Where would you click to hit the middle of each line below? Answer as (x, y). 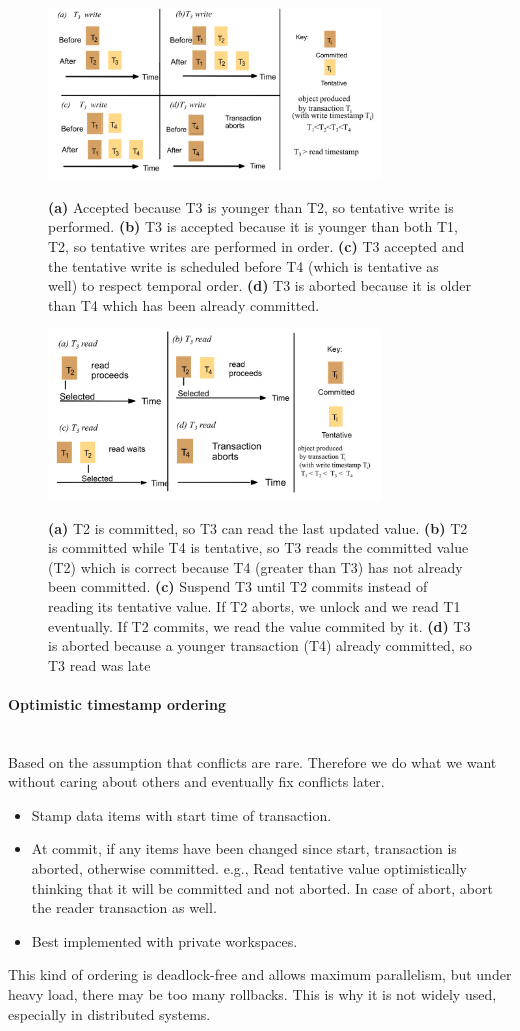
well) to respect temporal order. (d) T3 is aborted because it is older (259, 285)
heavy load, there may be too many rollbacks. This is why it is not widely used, (252, 994)
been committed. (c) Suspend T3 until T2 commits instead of (238, 586)
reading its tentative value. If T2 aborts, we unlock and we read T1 (254, 605)
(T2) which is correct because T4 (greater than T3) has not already (255, 566)
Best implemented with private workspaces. (164, 940)
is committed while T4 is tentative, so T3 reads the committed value (258, 547)
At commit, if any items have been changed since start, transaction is (244, 848)
